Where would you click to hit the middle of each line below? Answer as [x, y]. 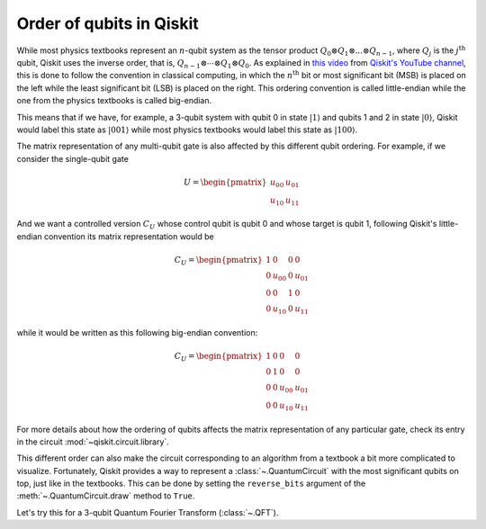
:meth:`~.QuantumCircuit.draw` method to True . [106, 496]
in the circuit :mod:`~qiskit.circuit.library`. [93, 442]
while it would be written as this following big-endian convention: [137, 333]
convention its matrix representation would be [129, 236]
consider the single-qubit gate [73, 158]
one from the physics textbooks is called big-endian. [114, 101]
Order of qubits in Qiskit [108, 23]
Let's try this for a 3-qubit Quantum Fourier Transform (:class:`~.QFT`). [148, 512]
